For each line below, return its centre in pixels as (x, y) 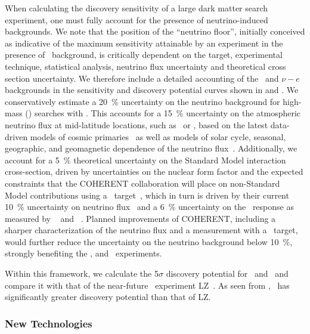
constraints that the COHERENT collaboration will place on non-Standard (142, 183)
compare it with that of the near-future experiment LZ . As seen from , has (147, 285)
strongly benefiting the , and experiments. (83, 253)
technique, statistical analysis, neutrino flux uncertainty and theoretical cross (145, 66)
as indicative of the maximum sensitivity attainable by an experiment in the (144, 43)
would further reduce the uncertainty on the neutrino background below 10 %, (149, 241)
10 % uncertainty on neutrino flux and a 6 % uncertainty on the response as (149, 207)
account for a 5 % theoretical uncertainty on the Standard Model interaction (145, 160)
